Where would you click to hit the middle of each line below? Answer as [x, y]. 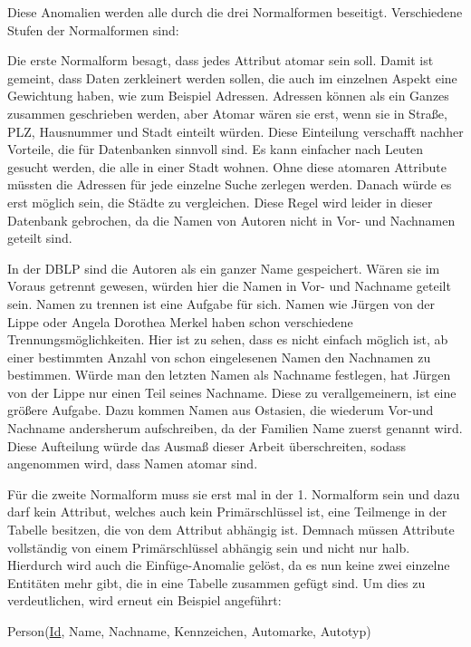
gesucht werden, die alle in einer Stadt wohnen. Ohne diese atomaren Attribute [227, 166]
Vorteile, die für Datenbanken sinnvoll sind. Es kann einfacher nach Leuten [216, 149]
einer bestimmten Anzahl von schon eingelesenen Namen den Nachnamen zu [219, 357]
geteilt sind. [40, 238]
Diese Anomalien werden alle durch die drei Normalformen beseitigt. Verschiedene [235, 12]
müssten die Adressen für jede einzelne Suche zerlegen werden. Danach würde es [230, 184]
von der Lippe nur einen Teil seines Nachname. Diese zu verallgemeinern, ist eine [232, 392]
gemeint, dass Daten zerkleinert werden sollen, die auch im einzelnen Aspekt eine [232, 77]
